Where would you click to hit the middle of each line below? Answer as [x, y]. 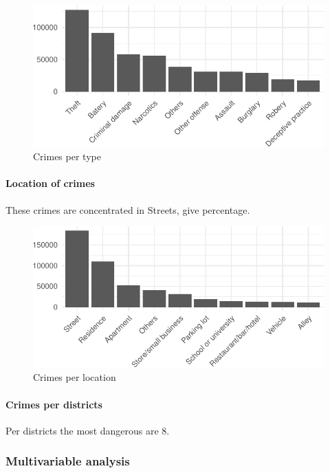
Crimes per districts [54, 404]
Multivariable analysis [68, 461]
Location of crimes [50, 183]
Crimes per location [75, 377]
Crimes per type [67, 156]
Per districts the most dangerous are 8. [88, 430]
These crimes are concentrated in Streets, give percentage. [128, 209]
